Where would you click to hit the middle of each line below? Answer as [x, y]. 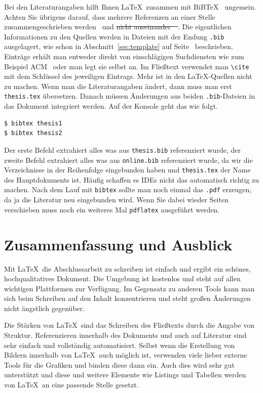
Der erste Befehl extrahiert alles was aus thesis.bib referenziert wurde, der [122, 149]
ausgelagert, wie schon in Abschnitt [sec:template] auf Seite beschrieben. [119, 46]
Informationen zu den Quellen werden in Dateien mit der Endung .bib [114, 36]
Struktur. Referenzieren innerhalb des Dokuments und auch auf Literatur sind [125, 335]
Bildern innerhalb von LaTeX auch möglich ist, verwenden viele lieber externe [126, 355]
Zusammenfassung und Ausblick [118, 244]
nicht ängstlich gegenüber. [45, 308]
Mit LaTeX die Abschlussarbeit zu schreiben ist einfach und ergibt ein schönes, [127, 268]
